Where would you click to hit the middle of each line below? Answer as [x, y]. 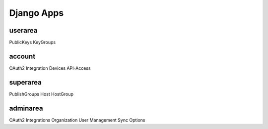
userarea [23, 30]
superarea [25, 82]
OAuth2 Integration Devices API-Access [50, 68]
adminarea [26, 108]
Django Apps [36, 13]
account [22, 56]
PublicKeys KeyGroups [33, 43]
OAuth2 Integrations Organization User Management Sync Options [77, 120]
